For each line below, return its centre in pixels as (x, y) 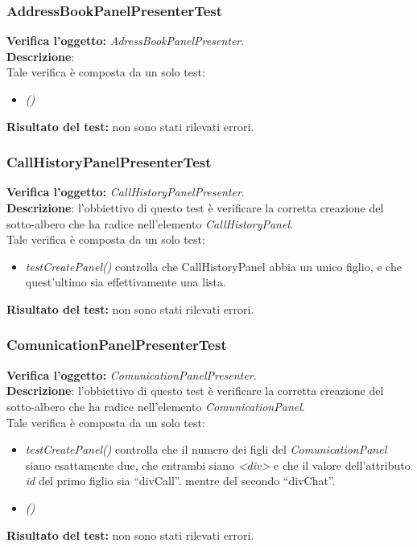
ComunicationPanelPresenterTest (117, 345)
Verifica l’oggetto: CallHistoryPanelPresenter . (126, 192)
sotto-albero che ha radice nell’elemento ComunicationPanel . (156, 406)
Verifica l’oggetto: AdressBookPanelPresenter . (126, 41)
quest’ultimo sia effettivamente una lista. (126, 282)
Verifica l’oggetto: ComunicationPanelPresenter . (132, 374)
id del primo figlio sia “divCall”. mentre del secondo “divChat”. (180, 481)
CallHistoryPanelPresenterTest (109, 162)
